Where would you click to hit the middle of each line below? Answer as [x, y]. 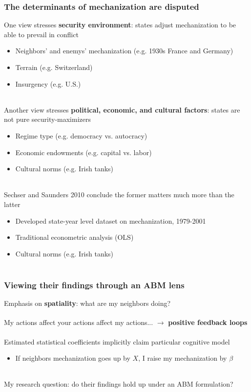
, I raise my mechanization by [183, 358]
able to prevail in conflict [41, 34]
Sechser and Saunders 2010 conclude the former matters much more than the [119, 195]
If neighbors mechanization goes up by [73, 358]
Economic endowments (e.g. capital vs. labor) [84, 152]
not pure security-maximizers [47, 119]
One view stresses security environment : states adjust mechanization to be [120, 25]
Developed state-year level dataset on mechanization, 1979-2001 [111, 220]
